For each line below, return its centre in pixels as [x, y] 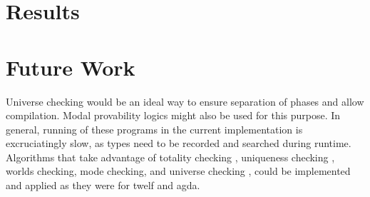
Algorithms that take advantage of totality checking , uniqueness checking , [170, 157]
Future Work [71, 67]
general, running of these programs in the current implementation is [154, 129]
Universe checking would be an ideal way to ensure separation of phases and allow [185, 101]
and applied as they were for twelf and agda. [103, 185]
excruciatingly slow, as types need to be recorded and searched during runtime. [179, 143]
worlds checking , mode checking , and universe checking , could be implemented [178, 171]
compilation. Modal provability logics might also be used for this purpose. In [173, 115]
